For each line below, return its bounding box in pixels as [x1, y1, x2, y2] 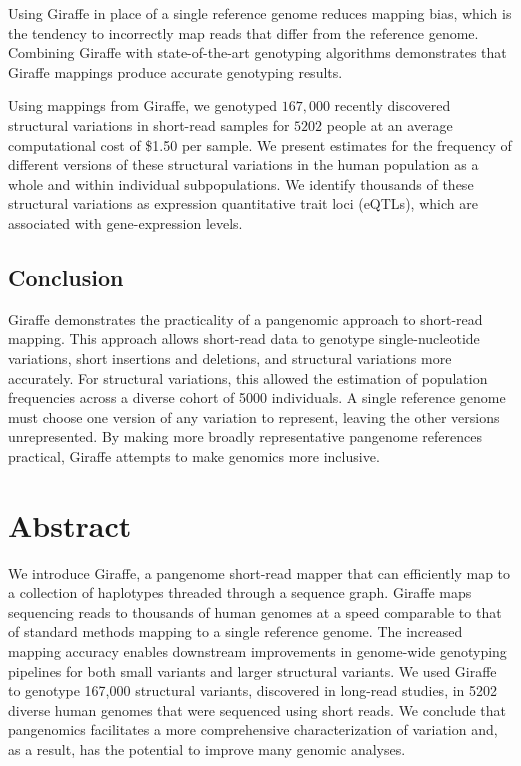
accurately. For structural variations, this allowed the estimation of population [8, 367, 488, 388]
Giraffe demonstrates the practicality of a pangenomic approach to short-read [8, 308, 483, 329]
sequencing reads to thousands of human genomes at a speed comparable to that [8, 601, 502, 622]
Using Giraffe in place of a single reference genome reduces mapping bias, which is [8, 3, 512, 23]
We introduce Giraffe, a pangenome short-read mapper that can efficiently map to [8, 562, 511, 583]
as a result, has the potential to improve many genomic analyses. [8, 738, 406, 759]
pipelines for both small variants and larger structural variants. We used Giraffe [8, 660, 497, 681]
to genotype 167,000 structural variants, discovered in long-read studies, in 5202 [8, 680, 498, 701]
